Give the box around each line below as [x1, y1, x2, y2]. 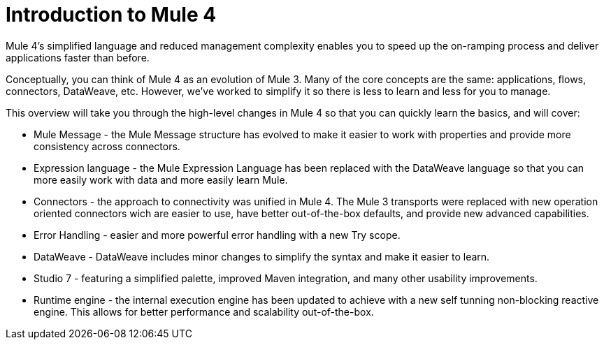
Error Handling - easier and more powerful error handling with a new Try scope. [34, 228, 401, 241]
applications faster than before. [6, 51, 150, 64]
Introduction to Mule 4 [6, 3, 217, 27]
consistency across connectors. [34, 140, 180, 152]
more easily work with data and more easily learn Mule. [34, 173, 288, 186]
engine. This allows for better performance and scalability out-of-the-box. [34, 305, 374, 318]
